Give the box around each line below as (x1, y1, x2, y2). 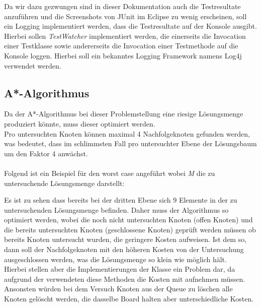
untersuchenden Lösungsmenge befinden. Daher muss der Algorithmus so (4, 204, 229, 215)
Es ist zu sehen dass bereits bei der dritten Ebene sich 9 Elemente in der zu (4, 195, 237, 205)
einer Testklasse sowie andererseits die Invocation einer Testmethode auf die (4, 40, 238, 51)
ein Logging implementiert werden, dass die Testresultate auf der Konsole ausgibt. (4, 21, 257, 31)
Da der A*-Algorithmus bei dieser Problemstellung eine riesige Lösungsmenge (4, 108, 243, 119)
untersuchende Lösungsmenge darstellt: (4, 177, 125, 188)
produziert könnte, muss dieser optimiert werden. (4, 118, 155, 129)
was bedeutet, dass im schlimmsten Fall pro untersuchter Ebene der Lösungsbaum (4, 138, 257, 149)
